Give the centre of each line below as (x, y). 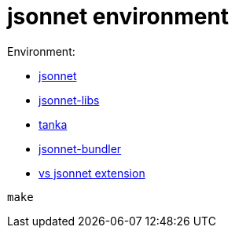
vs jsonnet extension (92, 173)
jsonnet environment (118, 16)
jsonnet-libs (69, 100)
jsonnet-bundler (80, 148)
